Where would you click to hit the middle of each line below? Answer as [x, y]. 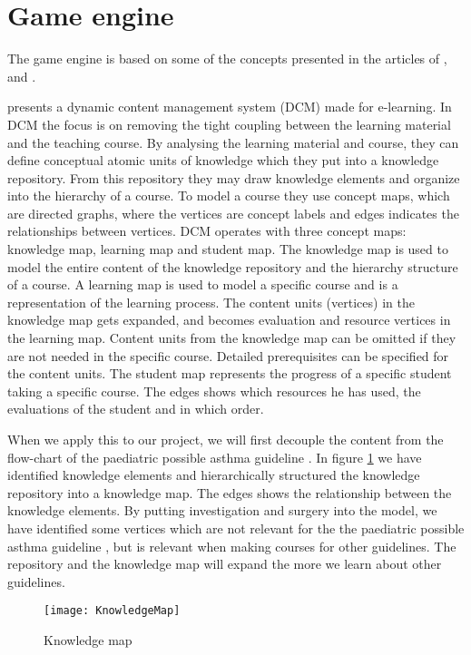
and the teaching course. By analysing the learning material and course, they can [233, 142]
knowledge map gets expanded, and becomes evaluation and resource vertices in [229, 320]
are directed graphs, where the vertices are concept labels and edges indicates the [233, 213]
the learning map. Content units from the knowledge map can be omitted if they [232, 338]
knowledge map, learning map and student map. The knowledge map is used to [228, 249]
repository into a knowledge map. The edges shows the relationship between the [230, 492]
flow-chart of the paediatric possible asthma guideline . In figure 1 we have [215, 457]
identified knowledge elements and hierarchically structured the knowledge [214, 475]
